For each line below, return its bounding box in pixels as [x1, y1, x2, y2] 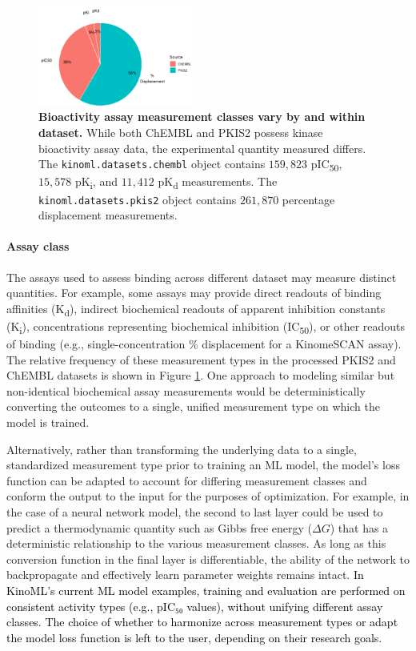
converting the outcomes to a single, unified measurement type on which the [6, 398, 380, 415]
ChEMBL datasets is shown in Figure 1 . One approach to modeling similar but [6, 367, 395, 384]
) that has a [330, 519, 389, 536]
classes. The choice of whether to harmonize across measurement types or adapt [6, 613, 398, 630]
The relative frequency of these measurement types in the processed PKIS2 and [6, 351, 396, 368]
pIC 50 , [310, 155, 342, 175]
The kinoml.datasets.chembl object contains [38, 155, 266, 172]
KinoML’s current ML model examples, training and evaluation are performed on [6, 581, 406, 598]
